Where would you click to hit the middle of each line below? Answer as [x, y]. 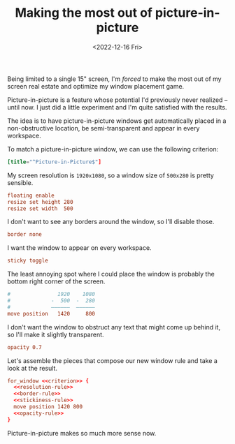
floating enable [31, 195]
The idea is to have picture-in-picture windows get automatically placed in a [117, 121]
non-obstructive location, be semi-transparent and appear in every [104, 128]
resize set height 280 [40, 202]
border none [24, 235]
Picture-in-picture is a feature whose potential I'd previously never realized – [117, 100]
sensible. [20, 182]
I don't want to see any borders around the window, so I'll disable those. [111, 222]
